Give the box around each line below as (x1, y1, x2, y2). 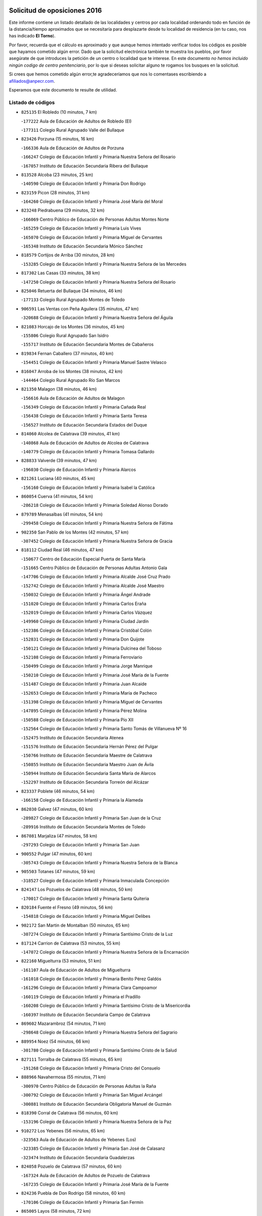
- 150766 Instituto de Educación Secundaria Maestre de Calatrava (21, 752, 152, 758)
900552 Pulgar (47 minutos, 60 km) (21, 851, 92, 857)
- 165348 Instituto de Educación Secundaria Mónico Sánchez (21, 243, 143, 249)
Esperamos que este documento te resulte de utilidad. (9, 87, 117, 93)
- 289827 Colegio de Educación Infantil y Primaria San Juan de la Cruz (21, 815, 161, 821)
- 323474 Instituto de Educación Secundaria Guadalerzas (21, 1154, 135, 1160)
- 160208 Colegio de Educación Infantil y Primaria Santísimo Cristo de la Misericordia (21, 1002, 191, 1009)
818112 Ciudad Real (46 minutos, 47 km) (21, 547, 104, 553)
